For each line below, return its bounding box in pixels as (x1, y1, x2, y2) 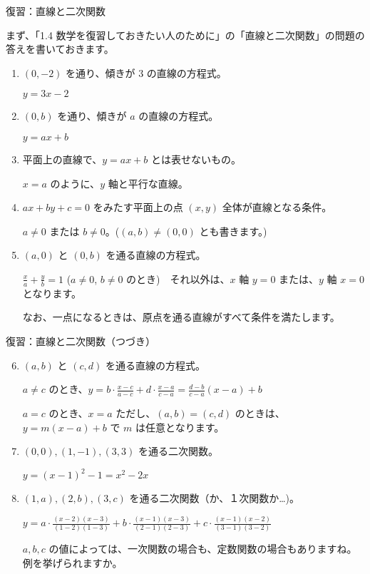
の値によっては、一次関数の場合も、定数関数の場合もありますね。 (48, 541, 357, 556)
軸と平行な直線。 (108, 175, 188, 190)
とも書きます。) (199, 223, 267, 238)
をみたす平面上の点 (93, 200, 183, 215)
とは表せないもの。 (151, 151, 242, 166)
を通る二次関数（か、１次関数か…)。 (129, 491, 300, 506)
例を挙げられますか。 (22, 555, 123, 570)
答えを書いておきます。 (6, 41, 114, 56)
